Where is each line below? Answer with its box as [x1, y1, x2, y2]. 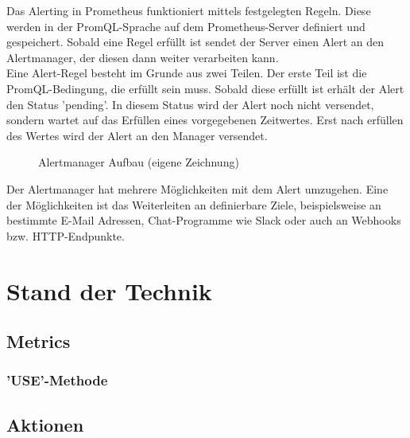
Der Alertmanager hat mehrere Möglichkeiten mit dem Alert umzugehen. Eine [6, 180, 389, 197]
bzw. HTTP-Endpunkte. [6, 227, 125, 244]
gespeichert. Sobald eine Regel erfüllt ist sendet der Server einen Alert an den [6, 33, 385, 50]
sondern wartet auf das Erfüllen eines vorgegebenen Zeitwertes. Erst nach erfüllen [6, 111, 404, 128]
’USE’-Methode [6, 370, 108, 390]
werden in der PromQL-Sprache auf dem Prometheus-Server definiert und [6, 18, 366, 34]
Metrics [6, 329, 71, 354]
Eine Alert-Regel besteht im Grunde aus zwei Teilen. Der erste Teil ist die [6, 65, 367, 81]
